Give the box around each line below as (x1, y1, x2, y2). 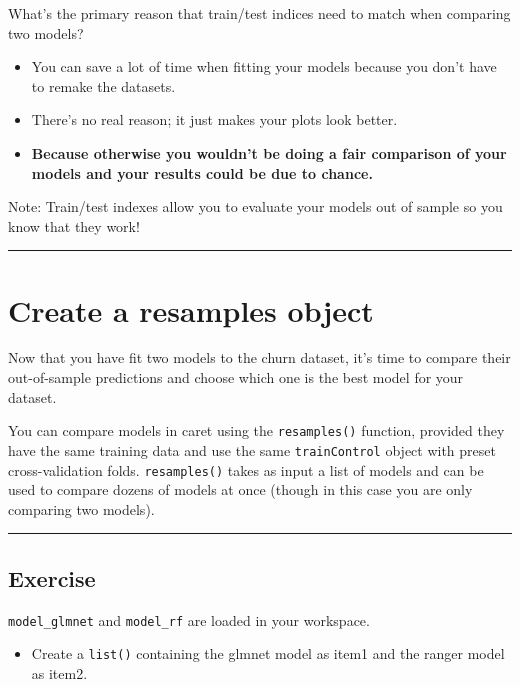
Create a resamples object (8, 289, 374, 330)
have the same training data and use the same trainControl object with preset (8, 439, 496, 460)
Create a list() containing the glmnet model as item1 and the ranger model (31, 643, 505, 664)
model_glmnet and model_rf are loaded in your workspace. (8, 609, 370, 630)
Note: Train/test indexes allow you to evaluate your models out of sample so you (8, 196, 503, 217)
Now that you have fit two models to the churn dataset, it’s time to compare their (8, 347, 511, 368)
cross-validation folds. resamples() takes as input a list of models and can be (8, 459, 484, 480)
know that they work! (8, 215, 140, 236)
